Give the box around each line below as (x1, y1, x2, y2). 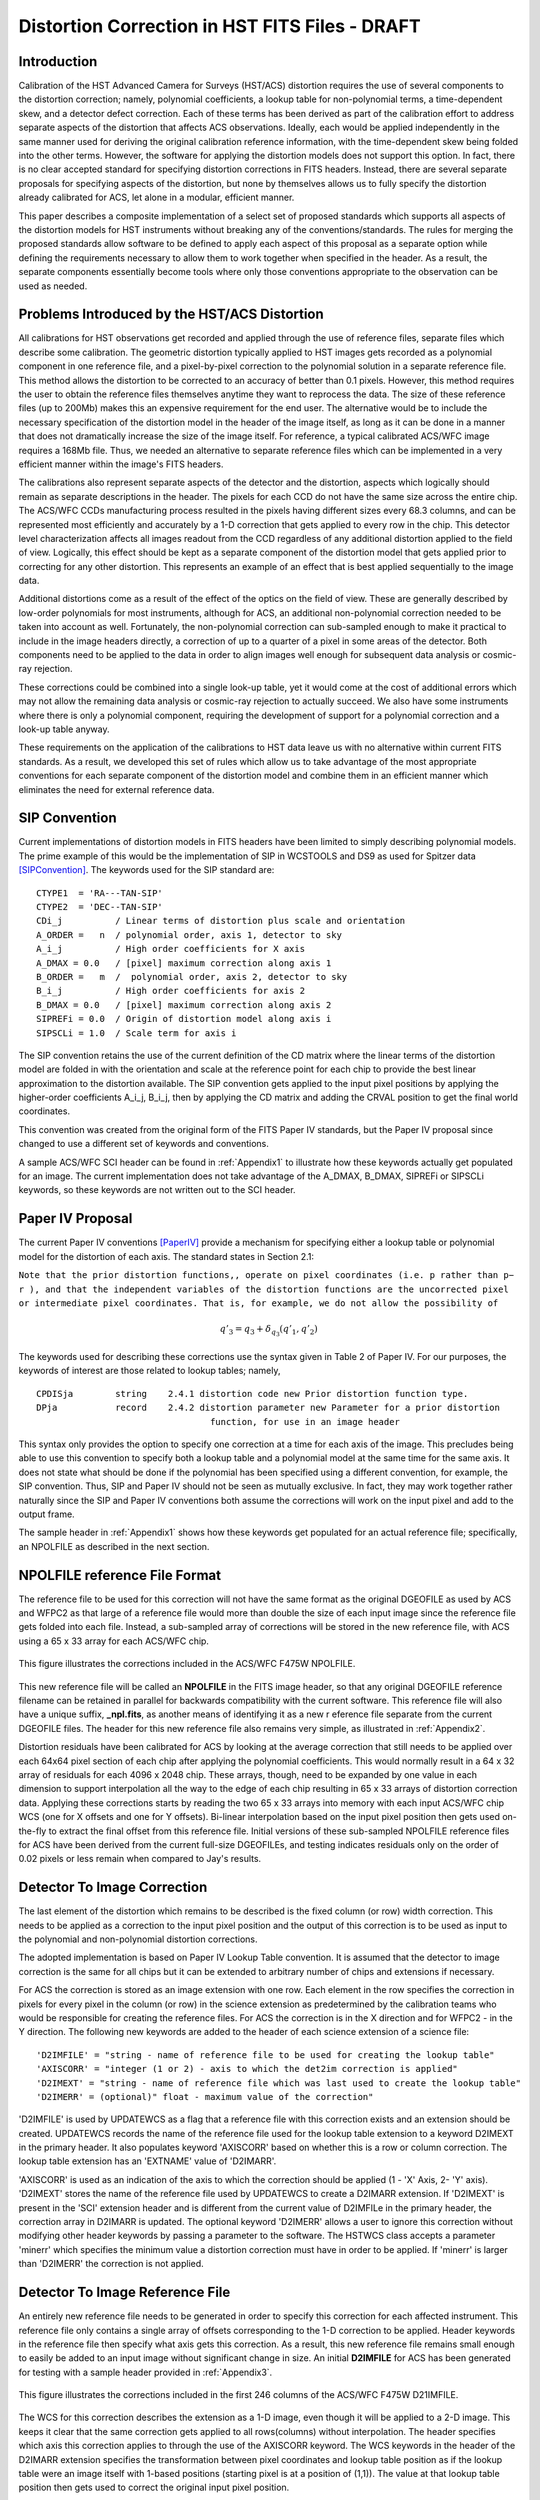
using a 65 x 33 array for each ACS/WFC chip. (18, 1635, 210, 1647)
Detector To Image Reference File (18, 2284, 231, 2301)
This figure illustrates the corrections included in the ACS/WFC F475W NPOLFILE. (18, 1658, 356, 1670)
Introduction (18, 53, 98, 70)
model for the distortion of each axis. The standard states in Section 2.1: (18, 1250, 315, 1262)
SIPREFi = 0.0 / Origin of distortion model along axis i (36, 1013, 332, 1025)
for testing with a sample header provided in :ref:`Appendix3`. (18, 2366, 273, 2378)
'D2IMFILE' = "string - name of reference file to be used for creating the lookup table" (36, 2049, 495, 2060)
